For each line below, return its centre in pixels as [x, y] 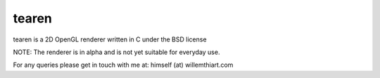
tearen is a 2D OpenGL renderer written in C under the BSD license [110, 39]
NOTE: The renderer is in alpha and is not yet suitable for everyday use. [116, 52]
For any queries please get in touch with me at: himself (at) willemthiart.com [123, 65]
